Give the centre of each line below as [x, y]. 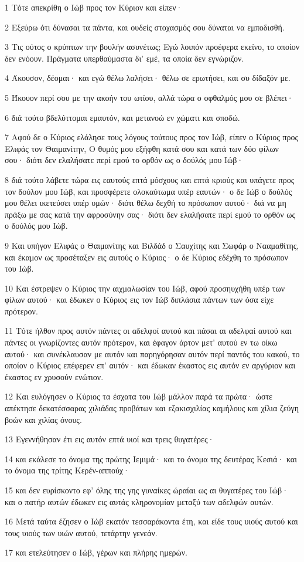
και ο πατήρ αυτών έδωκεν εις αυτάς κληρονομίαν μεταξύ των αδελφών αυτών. [139, 501]
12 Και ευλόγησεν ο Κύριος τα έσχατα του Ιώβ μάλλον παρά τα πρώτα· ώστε [139, 396]
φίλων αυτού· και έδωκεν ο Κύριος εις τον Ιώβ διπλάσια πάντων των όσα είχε [139, 299]
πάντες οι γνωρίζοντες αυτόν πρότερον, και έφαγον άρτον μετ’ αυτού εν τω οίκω [141, 342]
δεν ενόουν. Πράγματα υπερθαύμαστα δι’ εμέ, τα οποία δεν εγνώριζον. [124, 58]
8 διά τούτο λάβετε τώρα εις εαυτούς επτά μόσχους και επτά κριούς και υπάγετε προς [150, 179]
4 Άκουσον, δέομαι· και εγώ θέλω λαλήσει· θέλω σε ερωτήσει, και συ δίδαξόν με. [148, 78]
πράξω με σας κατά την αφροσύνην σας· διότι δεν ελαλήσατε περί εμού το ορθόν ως [150, 214]
